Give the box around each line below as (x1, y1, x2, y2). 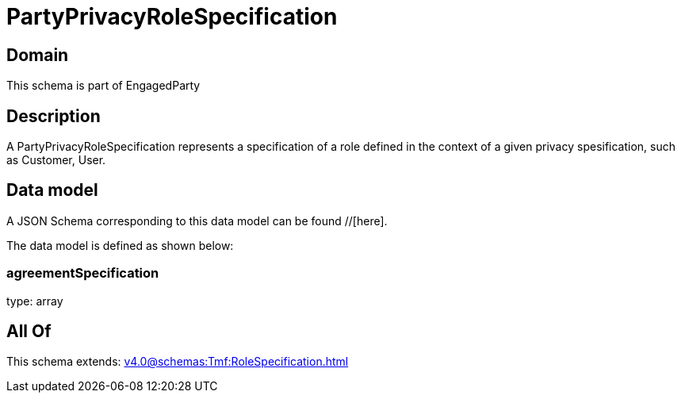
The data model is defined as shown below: (6, 238, 234, 252)
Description (6, 106, 101, 126)
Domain (6, 44, 69, 65)
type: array (6, 293, 63, 308)
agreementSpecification (6, 265, 159, 282)
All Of (6, 321, 52, 342)
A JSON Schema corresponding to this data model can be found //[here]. (6, 213, 388, 228)
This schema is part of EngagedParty (6, 79, 201, 93)
